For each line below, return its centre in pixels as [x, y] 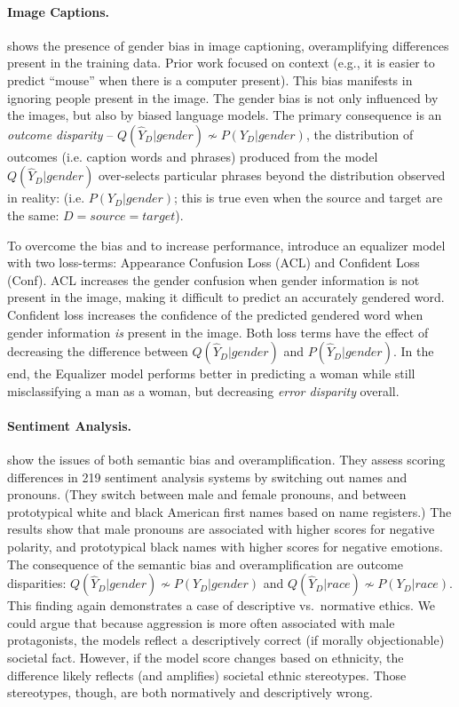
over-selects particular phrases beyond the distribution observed [272, 175]
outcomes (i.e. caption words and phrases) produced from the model [193, 156]
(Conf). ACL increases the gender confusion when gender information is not [214, 279]
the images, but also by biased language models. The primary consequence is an [225, 115]
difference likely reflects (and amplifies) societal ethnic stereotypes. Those [207, 675]
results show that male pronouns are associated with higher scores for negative [221, 529]
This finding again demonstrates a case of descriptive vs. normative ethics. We [222, 605]
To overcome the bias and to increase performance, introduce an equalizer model [226, 245]
